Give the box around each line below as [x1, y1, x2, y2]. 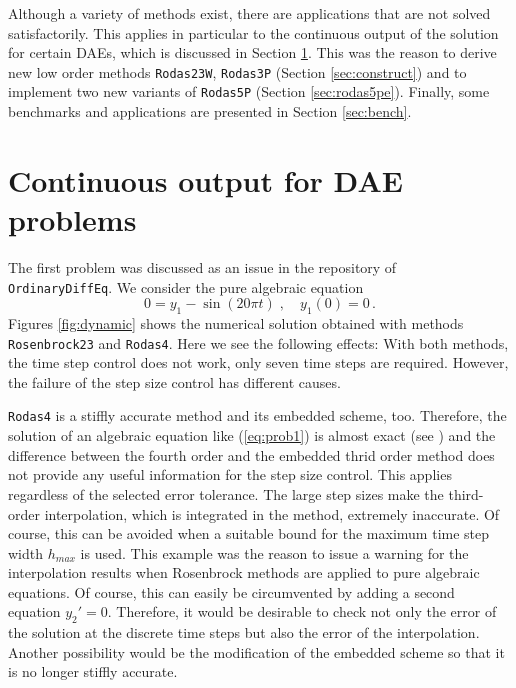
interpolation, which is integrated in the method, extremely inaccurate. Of [44, 503, 500, 524]
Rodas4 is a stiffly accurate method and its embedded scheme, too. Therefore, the [8, 405, 507, 426]
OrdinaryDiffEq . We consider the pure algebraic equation [8, 276, 364, 297]
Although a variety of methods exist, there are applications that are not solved [8, 3, 491, 23]
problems [8, 199, 137, 240]
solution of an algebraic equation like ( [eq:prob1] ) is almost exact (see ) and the [8, 425, 496, 446]
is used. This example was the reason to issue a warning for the [80, 542, 469, 563]
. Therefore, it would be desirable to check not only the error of [107, 601, 497, 622]
